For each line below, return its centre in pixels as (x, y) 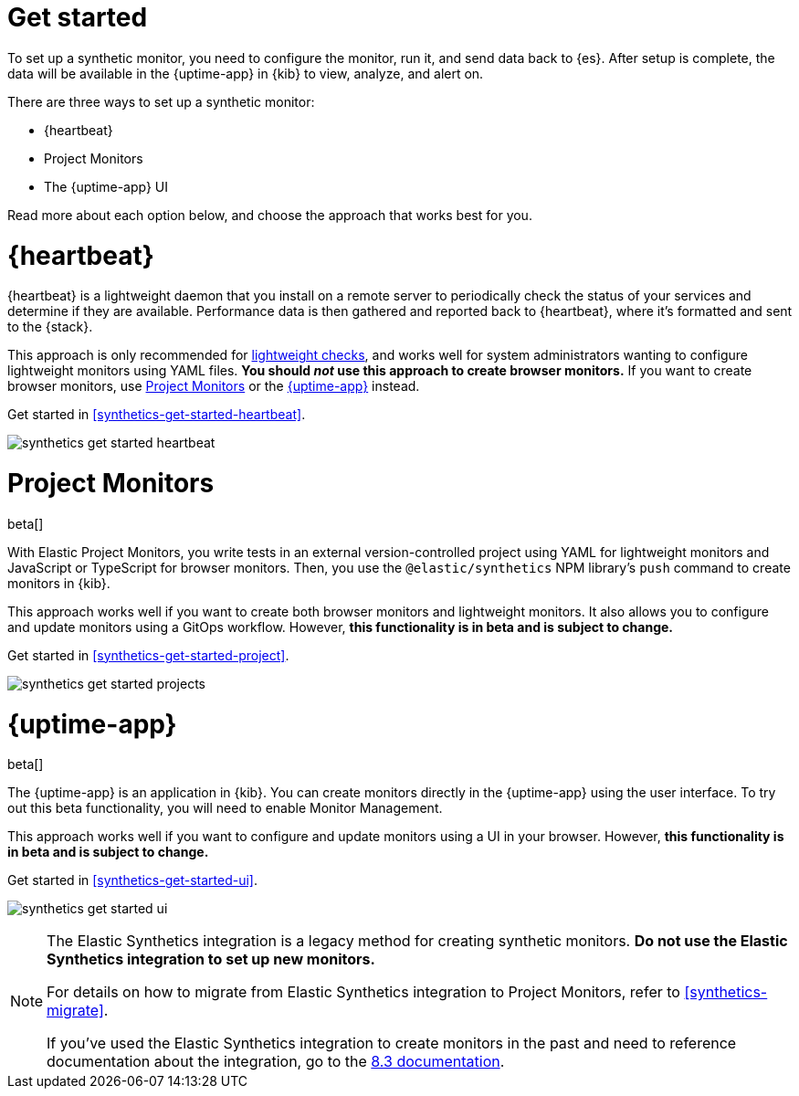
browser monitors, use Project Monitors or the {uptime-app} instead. (214, 386)
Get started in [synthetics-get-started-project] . (148, 655)
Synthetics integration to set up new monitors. (211, 959)
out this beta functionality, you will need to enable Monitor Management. (225, 808)
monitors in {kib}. (59, 583)
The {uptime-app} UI (106, 186)
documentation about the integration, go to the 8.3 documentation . (276, 1062)
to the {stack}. (50, 327)
